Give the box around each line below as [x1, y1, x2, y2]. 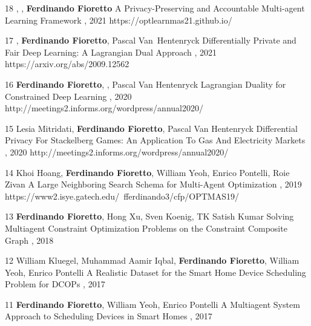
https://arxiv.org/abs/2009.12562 [5, 57, 129, 70]
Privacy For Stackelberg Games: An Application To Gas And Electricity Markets [5, 134, 306, 146]
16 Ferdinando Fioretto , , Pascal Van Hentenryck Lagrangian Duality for [5, 77, 286, 90]
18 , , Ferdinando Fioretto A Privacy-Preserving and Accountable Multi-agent [5, 2, 305, 14]
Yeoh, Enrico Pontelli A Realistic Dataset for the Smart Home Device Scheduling [5, 266, 306, 278]
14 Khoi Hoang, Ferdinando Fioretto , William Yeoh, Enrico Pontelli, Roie [5, 166, 290, 178]
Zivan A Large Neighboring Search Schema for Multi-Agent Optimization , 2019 [5, 178, 302, 191]
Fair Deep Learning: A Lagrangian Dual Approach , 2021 [5, 45, 217, 58]
